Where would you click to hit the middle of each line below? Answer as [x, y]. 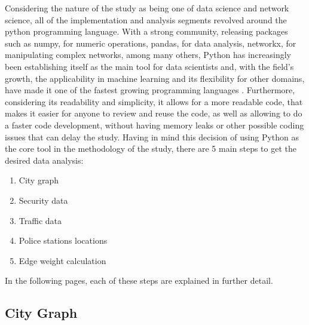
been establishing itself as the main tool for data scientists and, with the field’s [149, 66]
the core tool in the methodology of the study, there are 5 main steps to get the [151, 148]
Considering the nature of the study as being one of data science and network [147, 8]
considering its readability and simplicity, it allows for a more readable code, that [154, 101]
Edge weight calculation [62, 260]
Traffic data [40, 220]
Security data [43, 200]
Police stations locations [63, 240]
